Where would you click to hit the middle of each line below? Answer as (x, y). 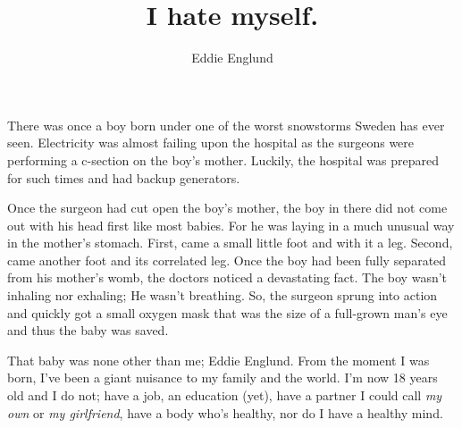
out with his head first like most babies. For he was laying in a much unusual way (231, 225)
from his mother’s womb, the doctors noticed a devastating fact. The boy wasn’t (227, 277)
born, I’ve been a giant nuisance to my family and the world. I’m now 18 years (223, 378)
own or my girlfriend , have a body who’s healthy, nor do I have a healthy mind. (225, 412)
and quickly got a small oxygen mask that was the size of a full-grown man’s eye (227, 312)
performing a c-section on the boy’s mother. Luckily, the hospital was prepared (223, 159)
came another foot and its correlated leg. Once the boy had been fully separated (227, 260)
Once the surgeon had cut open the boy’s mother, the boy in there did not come (227, 208)
